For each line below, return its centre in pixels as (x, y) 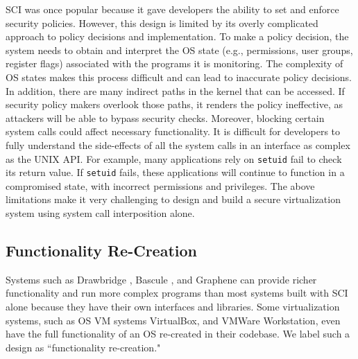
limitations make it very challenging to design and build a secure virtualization (173, 199)
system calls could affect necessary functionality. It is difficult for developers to (173, 131)
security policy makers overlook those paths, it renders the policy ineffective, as (174, 104)
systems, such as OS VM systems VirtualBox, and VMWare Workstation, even (173, 320)
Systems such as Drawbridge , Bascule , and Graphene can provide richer (161, 279)
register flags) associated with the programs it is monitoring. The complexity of (174, 63)
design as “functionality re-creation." (83, 347)
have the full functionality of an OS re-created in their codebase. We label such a (178, 334)
